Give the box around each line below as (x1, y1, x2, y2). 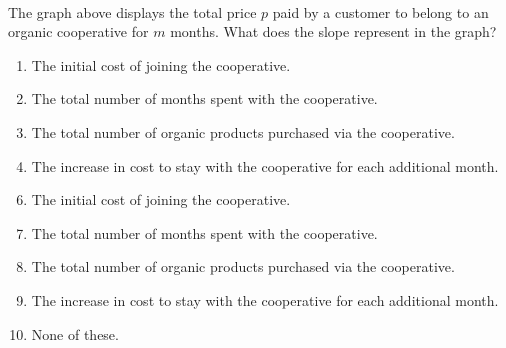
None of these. (31, 323, 119, 344)
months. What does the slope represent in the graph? (170, 21, 497, 42)
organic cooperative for (8, 21, 149, 42)
